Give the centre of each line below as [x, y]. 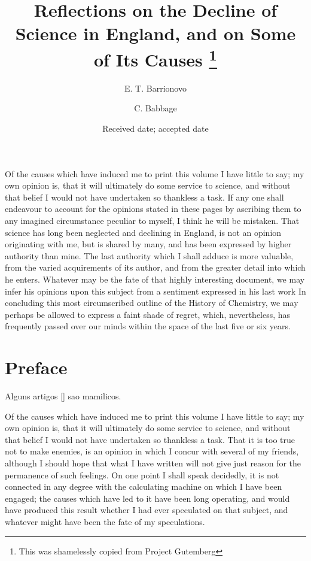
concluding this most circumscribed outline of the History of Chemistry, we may [152, 303]
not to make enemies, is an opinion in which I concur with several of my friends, [152, 451]
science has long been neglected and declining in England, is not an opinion [143, 232]
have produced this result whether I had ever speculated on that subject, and [147, 510]
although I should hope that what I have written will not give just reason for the [153, 463]
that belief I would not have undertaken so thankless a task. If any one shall [144, 197]
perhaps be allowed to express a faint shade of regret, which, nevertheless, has [148, 314]
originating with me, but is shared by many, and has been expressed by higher [148, 244]
